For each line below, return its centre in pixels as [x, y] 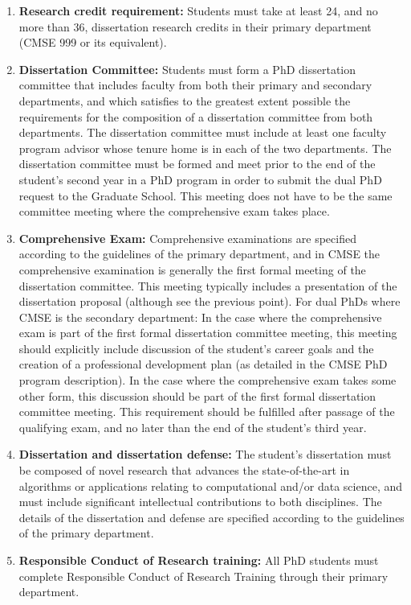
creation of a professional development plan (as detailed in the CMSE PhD [203, 364]
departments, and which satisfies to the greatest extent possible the [185, 100]
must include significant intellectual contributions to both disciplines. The [200, 502]
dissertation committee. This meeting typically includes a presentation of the [208, 285]
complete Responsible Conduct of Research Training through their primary [203, 576]
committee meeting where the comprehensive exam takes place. [174, 211]
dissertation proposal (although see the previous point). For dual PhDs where [210, 301]
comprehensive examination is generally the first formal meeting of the [192, 269]
